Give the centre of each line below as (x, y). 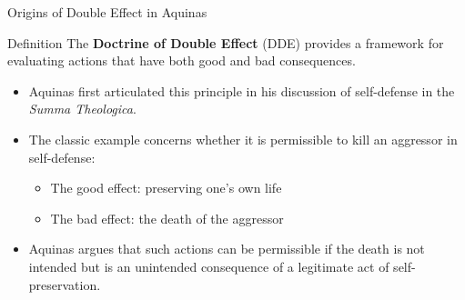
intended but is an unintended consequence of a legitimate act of (209, 266)
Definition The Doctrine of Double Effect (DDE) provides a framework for (226, 42)
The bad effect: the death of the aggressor (167, 218)
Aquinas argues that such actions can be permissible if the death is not (227, 249)
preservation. (65, 284)
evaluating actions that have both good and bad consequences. (182, 60)
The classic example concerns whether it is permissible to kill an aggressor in (243, 139)
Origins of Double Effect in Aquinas (107, 12)
